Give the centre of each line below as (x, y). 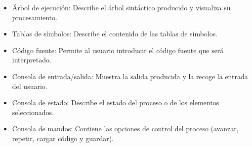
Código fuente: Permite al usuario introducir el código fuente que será (118, 50)
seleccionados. (33, 112)
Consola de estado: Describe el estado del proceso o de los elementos (116, 103)
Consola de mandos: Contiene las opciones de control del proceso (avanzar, (125, 129)
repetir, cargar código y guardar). (63, 138)
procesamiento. (35, 17)
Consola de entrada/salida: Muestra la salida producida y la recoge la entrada (130, 76)
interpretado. (32, 60)
